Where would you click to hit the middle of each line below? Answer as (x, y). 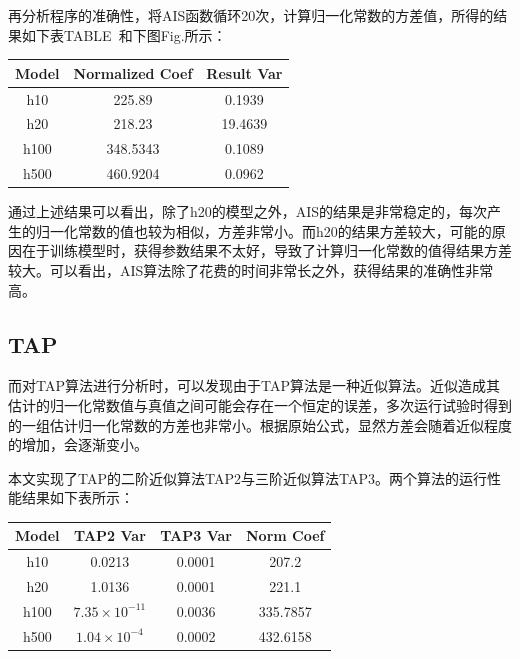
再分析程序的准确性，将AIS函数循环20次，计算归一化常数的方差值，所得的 (251, 15)
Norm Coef (285, 535)
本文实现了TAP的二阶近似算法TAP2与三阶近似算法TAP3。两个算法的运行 (247, 477)
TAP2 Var (110, 535)
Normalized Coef (133, 72)
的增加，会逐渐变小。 (78, 444)
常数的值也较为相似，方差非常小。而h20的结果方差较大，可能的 (284, 230)
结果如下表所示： (77, 497)
